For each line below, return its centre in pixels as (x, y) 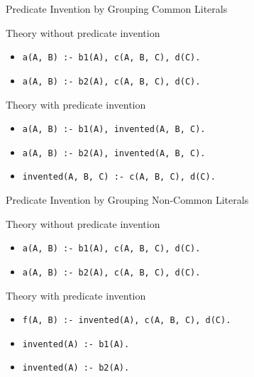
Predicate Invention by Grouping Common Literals (117, 9)
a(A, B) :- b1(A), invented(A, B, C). (114, 130)
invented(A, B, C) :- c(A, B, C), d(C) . (119, 177)
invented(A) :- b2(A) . (76, 368)
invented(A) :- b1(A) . (76, 344)
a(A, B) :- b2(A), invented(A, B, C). (114, 153)
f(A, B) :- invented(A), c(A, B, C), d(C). (127, 321)
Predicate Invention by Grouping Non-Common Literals (127, 200)
